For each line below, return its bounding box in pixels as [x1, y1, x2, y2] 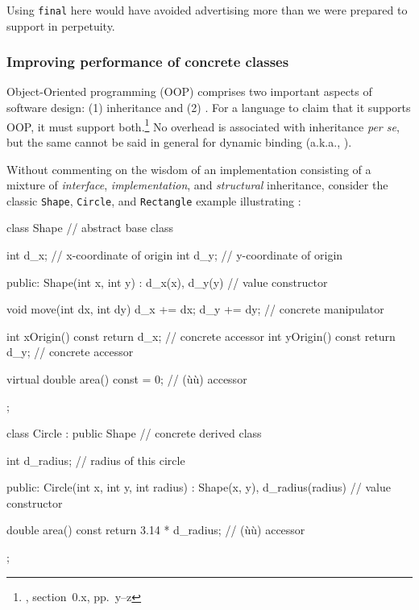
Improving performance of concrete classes [6, 52, 289, 72]
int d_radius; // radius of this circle [6, 451, 185, 468]
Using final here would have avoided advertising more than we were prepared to [6, 2, 408, 18]
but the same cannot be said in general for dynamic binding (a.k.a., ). [6, 133, 352, 150]
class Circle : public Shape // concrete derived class [6, 425, 262, 442]
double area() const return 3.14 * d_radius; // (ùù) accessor [6, 521, 305, 538]
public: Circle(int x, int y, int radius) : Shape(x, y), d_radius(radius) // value [6, 479, 391, 496]
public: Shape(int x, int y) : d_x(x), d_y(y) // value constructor [6, 273, 328, 290]
